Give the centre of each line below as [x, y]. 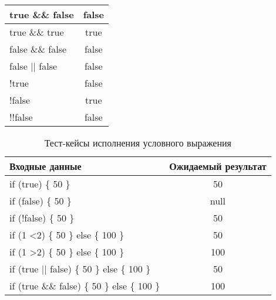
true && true [37, 32]
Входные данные [46, 166]
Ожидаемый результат [218, 166]
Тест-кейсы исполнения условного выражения [138, 143]
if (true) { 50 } [40, 184]
